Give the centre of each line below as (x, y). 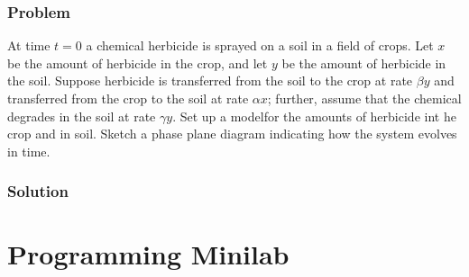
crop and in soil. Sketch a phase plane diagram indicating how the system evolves (232, 134)
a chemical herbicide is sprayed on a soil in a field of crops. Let (260, 45)
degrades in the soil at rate (82, 116)
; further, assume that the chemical (364, 98)
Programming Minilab (148, 254)
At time (29, 45)
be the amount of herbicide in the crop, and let (138, 63)
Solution (38, 191)
